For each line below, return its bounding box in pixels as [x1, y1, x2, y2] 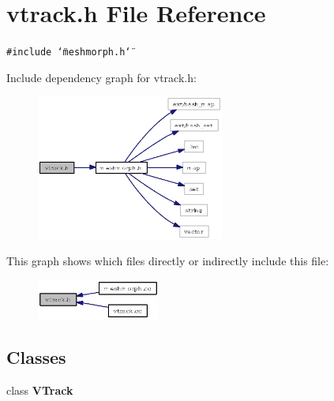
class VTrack [6, 382, 73, 399]
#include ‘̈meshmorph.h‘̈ [6, 47, 131, 58]
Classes [6, 345, 66, 369]
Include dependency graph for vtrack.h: [6, 69, 197, 85]
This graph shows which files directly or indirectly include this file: [6, 253, 329, 269]
